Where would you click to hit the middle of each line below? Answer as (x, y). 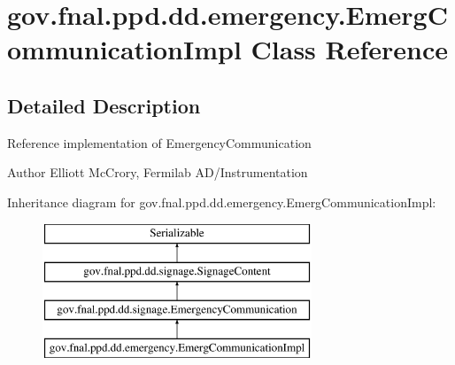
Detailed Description (104, 105)
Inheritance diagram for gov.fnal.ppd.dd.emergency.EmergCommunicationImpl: (222, 202)
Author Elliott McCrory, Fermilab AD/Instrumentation (158, 172)
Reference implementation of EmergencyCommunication (159, 142)
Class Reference (350, 49)
